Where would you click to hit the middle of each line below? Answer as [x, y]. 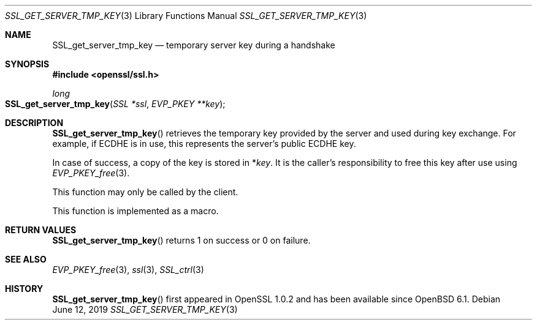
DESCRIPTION [34, 123]
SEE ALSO [26, 259]
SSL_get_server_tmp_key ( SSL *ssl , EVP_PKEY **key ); [115, 104]
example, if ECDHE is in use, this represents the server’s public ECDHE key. [204, 144]
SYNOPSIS [27, 64]
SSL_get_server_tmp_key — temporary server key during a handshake [194, 45]
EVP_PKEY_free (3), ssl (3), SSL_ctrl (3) [128, 270]
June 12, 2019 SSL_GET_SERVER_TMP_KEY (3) [145, 309]
